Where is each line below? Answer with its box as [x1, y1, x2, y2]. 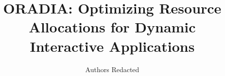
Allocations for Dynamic [29, 17, 196, 37]
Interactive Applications [30, 36, 195, 56]
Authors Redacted [85, 64, 139, 74]
